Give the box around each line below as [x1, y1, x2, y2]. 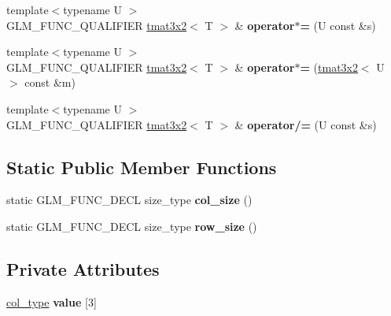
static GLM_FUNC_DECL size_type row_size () [6, 217, 257, 234]
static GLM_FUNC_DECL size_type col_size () [6, 191, 253, 208]
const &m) [24, 74, 76, 91]
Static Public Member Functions [6, 154, 277, 179]
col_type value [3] [6, 293, 97, 310]
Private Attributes [6, 256, 160, 281]
